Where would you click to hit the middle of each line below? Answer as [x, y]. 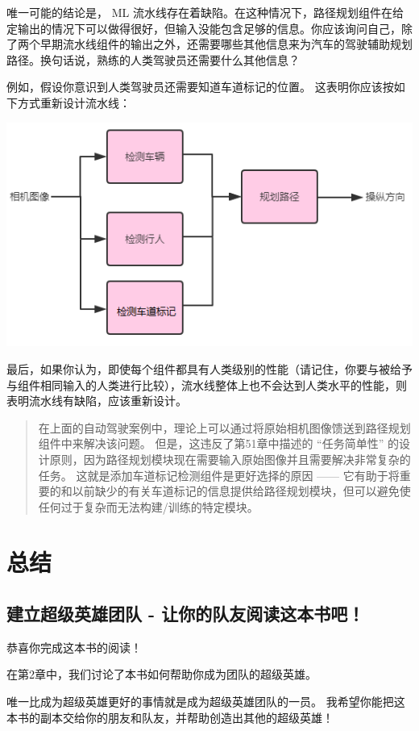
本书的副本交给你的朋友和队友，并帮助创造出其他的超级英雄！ [170, 717]
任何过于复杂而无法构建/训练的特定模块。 [148, 506]
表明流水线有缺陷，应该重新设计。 [97, 401]
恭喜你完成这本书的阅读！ [74, 647]
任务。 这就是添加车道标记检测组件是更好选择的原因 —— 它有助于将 [219, 475]
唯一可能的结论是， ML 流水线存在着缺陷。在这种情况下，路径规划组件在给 [205, 12]
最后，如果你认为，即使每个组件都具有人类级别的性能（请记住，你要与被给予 [209, 368]
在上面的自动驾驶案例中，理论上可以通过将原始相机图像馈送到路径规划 [224, 427]
